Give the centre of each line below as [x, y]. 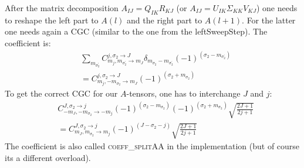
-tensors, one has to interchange [183, 93]
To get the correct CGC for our [61, 93]
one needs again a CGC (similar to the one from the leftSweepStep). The [136, 31]
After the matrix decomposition [62, 8]
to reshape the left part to [52, 20]
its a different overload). [48, 158]
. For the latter [269, 20]
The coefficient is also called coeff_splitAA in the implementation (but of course [152, 146]
